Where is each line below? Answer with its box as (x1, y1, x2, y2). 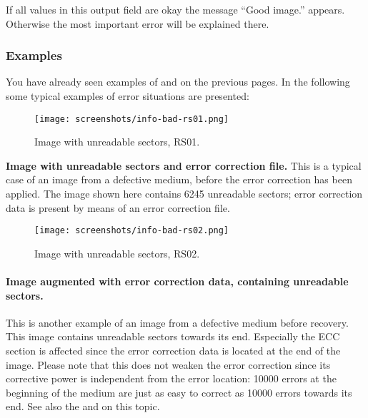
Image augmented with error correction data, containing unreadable (6, 274, 349, 289)
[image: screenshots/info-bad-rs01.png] (34, 113, 229, 124)
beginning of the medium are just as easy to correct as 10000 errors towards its (6, 384, 352, 399)
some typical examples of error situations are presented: (6, 88, 249, 103)
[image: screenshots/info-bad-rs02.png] (34, 225, 229, 236)
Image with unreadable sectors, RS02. (34, 245, 200, 260)
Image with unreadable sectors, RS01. (34, 134, 200, 149)
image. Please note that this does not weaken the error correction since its (6, 357, 331, 372)
